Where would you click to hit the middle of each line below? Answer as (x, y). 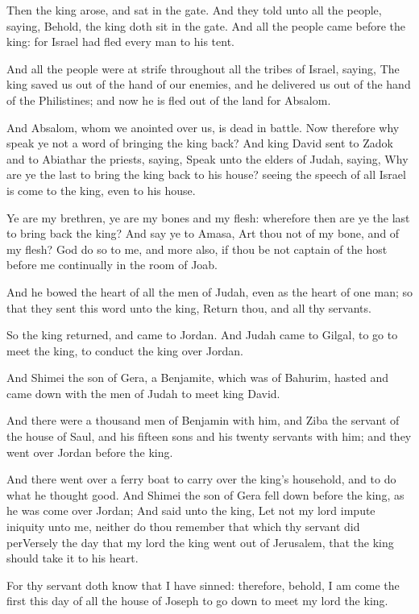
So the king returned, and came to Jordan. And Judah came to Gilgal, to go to (202, 335)
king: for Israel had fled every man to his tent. (120, 41)
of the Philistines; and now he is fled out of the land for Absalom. (169, 100)
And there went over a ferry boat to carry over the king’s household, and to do (201, 479)
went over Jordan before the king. (90, 452)
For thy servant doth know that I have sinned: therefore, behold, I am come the (203, 585)
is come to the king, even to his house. (101, 190)
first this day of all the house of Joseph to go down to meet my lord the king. (197, 601)
